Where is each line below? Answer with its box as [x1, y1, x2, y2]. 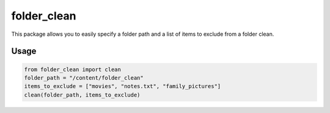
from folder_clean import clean [24, 66, 122, 73]
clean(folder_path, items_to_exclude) [24, 91, 141, 98]
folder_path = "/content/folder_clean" [24, 74, 144, 81]
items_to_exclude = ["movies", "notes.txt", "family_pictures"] [24, 83, 221, 90]
